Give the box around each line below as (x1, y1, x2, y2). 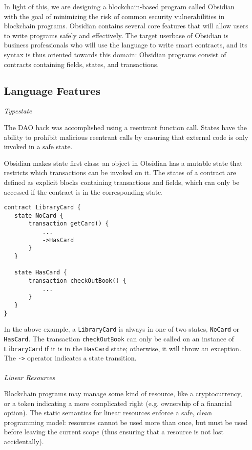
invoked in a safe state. (4, 141, 73, 152)
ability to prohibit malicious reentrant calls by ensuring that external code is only (4, 132, 249, 142)
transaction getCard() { (28, 220, 109, 227)
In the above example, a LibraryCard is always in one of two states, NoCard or (4, 324, 240, 334)
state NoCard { (14, 212, 63, 219)
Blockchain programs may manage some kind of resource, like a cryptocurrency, (4, 388, 242, 399)
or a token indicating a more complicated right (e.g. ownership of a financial (4, 398, 232, 408)
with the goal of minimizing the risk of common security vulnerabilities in (4, 11, 225, 21)
